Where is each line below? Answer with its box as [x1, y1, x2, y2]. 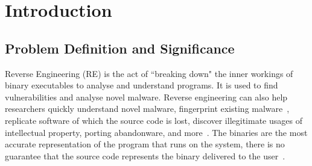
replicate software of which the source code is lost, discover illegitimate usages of [5, 114, 302, 126]
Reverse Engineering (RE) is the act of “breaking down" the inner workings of [5, 67, 293, 79]
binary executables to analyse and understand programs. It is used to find [5, 79, 278, 91]
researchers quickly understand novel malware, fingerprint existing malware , [5, 102, 290, 115]
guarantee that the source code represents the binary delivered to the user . [5, 149, 285, 162]
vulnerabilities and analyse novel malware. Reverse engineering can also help [5, 90, 288, 103]
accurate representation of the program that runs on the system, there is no [5, 138, 285, 150]
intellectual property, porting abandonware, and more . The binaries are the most [5, 126, 308, 138]
